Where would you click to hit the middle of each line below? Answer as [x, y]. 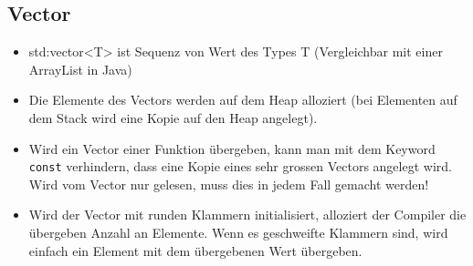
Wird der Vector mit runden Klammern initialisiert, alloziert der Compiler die [247, 215]
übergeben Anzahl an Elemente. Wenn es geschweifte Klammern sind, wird [238, 233]
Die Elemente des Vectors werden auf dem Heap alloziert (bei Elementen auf [243, 100]
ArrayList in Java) [80, 69]
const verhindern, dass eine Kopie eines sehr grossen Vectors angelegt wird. [240, 166]
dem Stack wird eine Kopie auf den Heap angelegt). [173, 117]
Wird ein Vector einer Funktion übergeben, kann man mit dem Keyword [232, 148]
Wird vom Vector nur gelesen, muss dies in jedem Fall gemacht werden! [229, 184]
